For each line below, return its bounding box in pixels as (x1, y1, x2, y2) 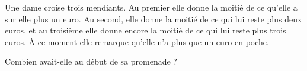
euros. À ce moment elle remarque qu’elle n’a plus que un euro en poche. (5, 35, 269, 48)
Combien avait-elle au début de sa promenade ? (5, 55, 177, 67)
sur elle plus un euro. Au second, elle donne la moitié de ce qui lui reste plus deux (5, 12, 302, 25)
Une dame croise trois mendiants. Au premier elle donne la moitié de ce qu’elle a (5, 1, 298, 13)
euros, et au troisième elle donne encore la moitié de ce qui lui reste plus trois (5, 24, 286, 36)
